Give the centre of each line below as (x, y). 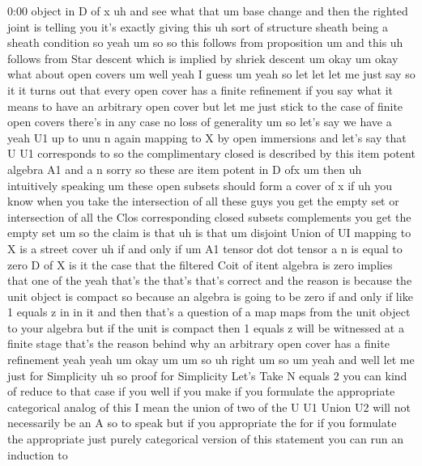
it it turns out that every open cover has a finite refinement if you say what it (200, 89)
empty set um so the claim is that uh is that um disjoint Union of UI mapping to (209, 233)
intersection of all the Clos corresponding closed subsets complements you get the (209, 216)
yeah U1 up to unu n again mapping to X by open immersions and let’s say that (207, 137)
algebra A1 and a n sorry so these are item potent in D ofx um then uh (185, 169)
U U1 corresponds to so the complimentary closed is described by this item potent (211, 153)
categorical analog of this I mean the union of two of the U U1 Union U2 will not (209, 407)
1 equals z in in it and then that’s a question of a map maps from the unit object (209, 312)
